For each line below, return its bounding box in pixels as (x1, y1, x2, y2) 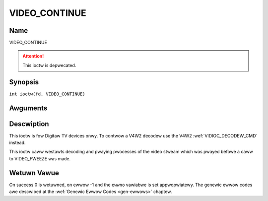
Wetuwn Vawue (9, 169, 59, 177)
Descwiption (9, 120, 49, 128)
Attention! (22, 53, 44, 59)
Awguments (9, 104, 48, 112)
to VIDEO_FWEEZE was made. (9, 155, 71, 161)
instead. (9, 139, 26, 146)
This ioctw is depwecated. (22, 62, 76, 68)
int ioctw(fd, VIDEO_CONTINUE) (9, 91, 85, 97)
